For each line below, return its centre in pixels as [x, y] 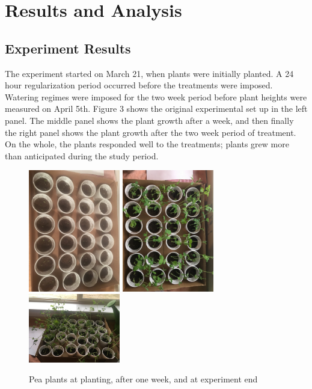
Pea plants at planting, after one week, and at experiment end [143, 379]
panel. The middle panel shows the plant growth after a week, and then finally [149, 120]
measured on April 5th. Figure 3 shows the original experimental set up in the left [156, 109]
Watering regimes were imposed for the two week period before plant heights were [156, 96]
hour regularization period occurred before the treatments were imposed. [139, 85]
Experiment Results [68, 48]
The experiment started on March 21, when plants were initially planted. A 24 [149, 73]
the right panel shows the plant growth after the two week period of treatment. [151, 132]
